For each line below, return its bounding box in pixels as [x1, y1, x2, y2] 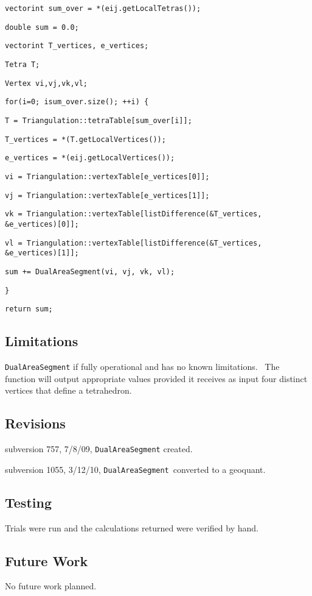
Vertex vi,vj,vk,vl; [5, 79, 88, 88]
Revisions [5, 414, 66, 433]
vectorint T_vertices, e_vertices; [5, 41, 149, 51]
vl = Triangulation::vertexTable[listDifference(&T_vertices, [5, 238, 262, 247]
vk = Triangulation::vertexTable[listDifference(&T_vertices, [5, 210, 262, 219]
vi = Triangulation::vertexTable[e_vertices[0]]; [5, 172, 210, 181]
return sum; [5, 305, 53, 314]
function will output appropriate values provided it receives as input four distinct [5, 372, 308, 385]
